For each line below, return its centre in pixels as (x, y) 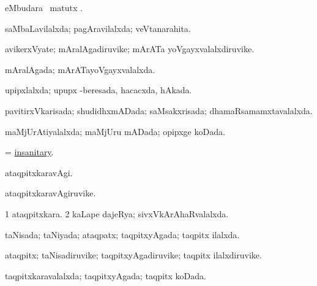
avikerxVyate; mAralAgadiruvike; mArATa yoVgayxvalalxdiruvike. (130, 49)
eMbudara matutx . (44, 7)
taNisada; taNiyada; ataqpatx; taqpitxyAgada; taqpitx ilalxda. (122, 234)
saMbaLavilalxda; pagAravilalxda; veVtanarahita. (98, 28)
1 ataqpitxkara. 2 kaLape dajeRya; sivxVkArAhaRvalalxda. (117, 213)
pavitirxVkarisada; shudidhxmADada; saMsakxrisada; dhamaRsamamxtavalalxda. (159, 110)
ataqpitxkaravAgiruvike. (50, 193)
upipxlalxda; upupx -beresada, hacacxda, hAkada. (99, 90)
